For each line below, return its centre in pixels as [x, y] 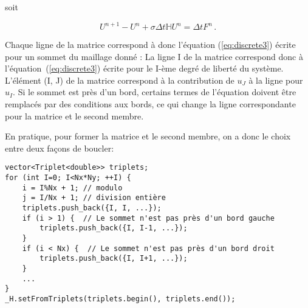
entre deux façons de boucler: [60, 148]
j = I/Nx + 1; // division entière [94, 198]
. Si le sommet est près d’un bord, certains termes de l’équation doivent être [155, 92]
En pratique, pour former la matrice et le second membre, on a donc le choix [148, 136]
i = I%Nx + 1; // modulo [72, 188]
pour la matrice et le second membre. [74, 115]
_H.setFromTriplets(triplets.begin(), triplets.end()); [120, 299]
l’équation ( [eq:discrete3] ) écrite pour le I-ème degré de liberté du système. [144, 68]
